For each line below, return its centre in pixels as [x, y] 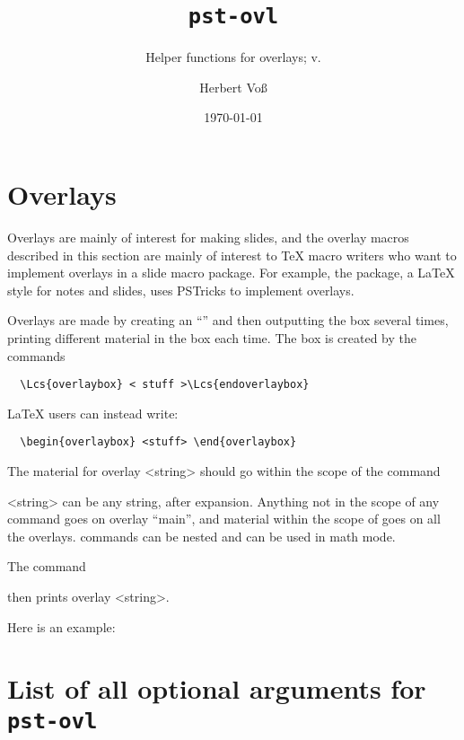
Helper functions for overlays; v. [233, 57]
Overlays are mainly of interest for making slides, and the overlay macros [208, 237]
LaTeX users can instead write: [93, 413]
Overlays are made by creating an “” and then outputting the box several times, [228, 320]
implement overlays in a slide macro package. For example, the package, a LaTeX [231, 273]
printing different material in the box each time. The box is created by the [212, 337]
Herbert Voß [233, 87]
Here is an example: [61, 626]
